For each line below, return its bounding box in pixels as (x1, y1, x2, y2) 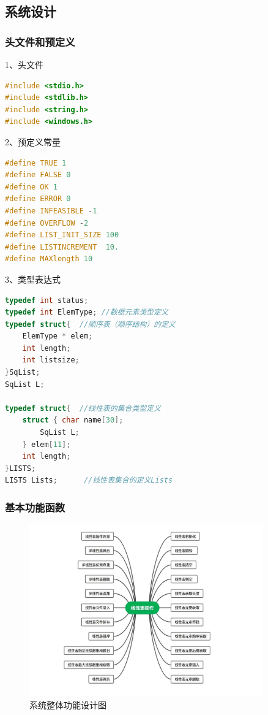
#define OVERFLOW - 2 (5, 218, 89, 227)
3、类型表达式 (5, 272, 61, 285)
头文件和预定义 (5, 34, 75, 49)
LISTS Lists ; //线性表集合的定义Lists (5, 476, 173, 485)
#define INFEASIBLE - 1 (5, 206, 97, 215)
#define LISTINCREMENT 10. (5, 242, 119, 251)
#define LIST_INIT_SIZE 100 (5, 231, 119, 240)
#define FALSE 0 (5, 170, 71, 180)
